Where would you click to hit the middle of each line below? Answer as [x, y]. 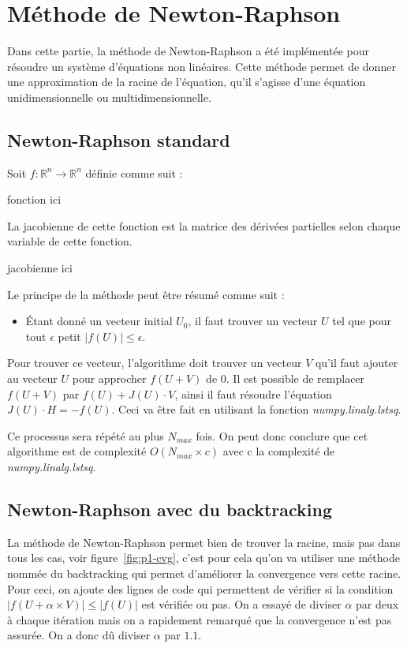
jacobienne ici [40, 268]
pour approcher [109, 378]
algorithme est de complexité [77, 451]
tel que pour [362, 321]
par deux [377, 604]
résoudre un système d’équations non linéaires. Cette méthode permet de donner [202, 66]
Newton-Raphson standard [119, 139]
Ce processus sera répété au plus [86, 435]
